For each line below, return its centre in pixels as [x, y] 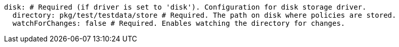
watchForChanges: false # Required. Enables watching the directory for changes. [179, 23]
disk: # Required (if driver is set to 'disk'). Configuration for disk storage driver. [185, 7]
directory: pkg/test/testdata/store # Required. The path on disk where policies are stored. [204, 15]
